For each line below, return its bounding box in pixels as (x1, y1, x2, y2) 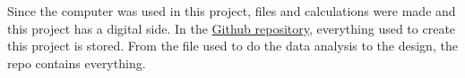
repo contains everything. (7, 53, 146, 72)
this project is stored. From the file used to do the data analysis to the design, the (7, 36, 458, 55)
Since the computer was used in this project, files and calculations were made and (7, 2, 456, 19)
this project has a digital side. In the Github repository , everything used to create (7, 19, 456, 37)
